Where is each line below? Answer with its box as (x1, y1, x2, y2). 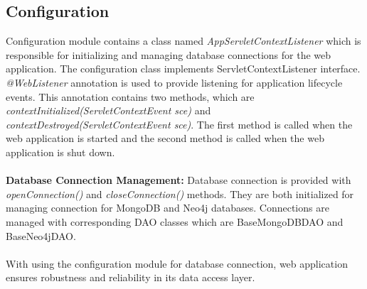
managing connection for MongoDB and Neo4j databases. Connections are (6, 200, 329, 215)
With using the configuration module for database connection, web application (6, 256, 348, 271)
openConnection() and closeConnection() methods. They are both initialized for (6, 186, 354, 201)
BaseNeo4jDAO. (6, 228, 76, 243)
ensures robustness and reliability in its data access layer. (6, 270, 255, 285)
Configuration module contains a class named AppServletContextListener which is (6, 33, 361, 48)
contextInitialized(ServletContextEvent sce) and (6, 103, 211, 118)
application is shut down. (6, 144, 115, 159)
